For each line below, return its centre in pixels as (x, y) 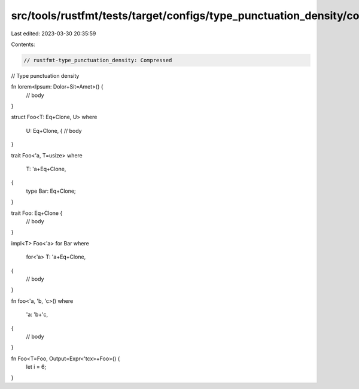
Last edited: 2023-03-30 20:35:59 (54, 34)
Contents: (23, 44)
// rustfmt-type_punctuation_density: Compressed (98, 60)
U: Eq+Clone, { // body (54, 130)
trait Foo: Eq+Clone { (37, 213)
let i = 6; (36, 367)
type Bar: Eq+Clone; (51, 191)
